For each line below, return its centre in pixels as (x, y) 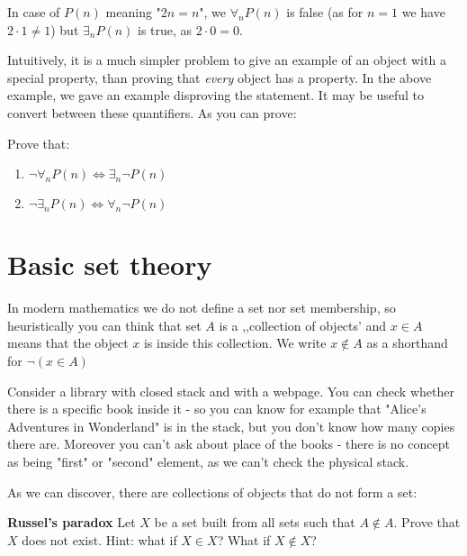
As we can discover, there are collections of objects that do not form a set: (212, 492)
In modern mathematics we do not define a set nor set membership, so (202, 308)
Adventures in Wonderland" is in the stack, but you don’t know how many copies (231, 426)
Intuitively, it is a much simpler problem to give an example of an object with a (227, 60)
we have (423, 12)
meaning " (133, 12)
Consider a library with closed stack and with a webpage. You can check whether (231, 391)
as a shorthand (407, 343)
